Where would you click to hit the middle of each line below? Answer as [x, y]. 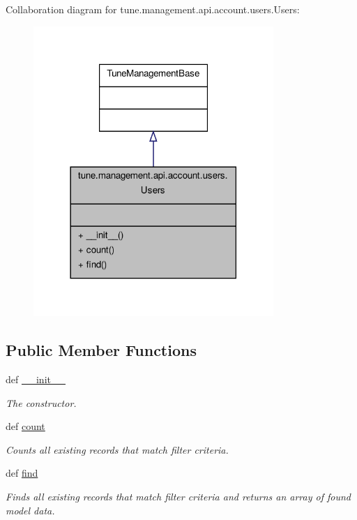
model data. [30, 510]
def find [22, 473]
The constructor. [41, 402]
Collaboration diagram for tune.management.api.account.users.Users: [153, 9]
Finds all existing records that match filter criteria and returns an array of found [178, 496]
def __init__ [36, 379]
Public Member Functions [101, 350]
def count [25, 426]
